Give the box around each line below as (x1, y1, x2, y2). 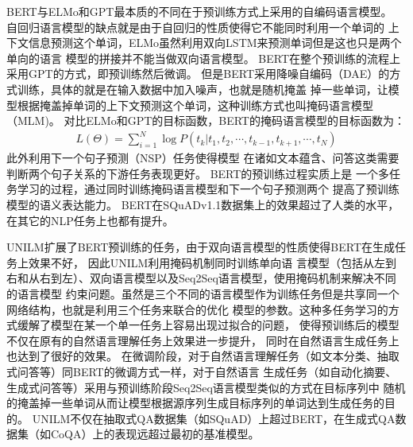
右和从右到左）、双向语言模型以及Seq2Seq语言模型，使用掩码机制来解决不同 (6, 270, 396, 286)
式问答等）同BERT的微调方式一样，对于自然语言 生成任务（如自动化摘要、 (6, 363, 397, 379)
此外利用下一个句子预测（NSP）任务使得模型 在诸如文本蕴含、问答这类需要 (6, 150, 399, 166)
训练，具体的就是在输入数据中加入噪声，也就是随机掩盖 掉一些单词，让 (17, 80, 388, 97)
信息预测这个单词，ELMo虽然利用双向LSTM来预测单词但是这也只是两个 (28, 34, 402, 51)
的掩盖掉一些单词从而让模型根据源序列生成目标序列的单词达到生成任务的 (6, 395, 384, 411)
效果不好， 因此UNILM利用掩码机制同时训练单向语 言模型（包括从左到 (28, 254, 396, 270)
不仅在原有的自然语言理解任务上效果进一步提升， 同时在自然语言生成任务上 (6, 332, 399, 348)
